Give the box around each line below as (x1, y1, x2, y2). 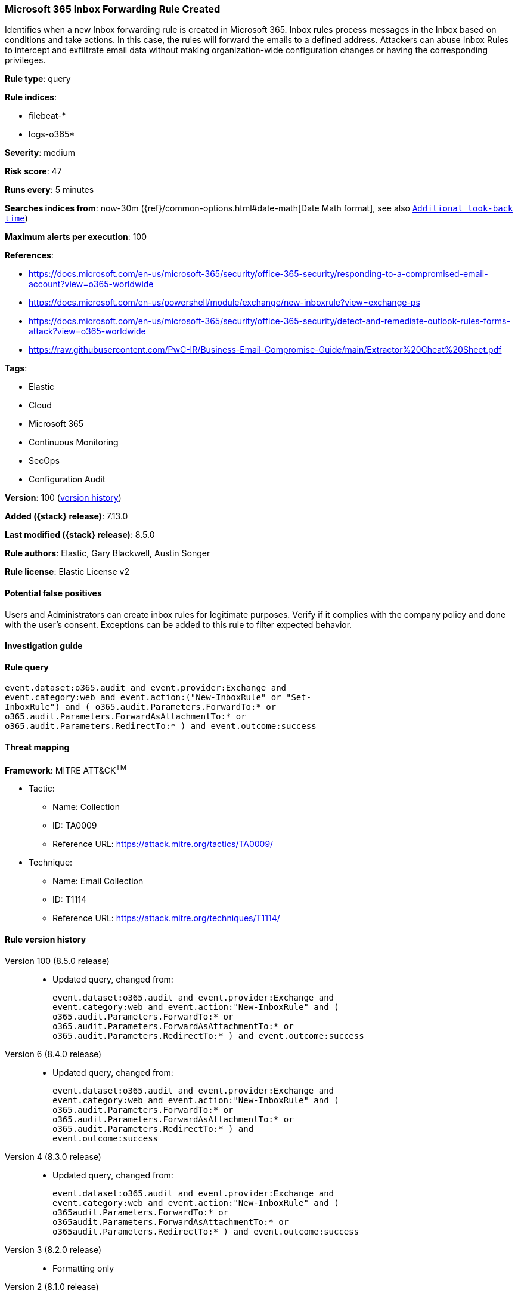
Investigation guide (5, 641, 83, 651)
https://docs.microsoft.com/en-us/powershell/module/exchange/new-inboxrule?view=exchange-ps (29, 297, 420, 308)
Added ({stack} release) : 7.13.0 (5, 511, 128, 522)
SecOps (29, 455, 60, 466)
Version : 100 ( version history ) (5, 492, 122, 503)
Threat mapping (5, 742, 70, 753)
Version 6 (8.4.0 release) (5, 1048, 102, 1059)
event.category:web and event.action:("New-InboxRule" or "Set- (5, 692, 312, 703)
